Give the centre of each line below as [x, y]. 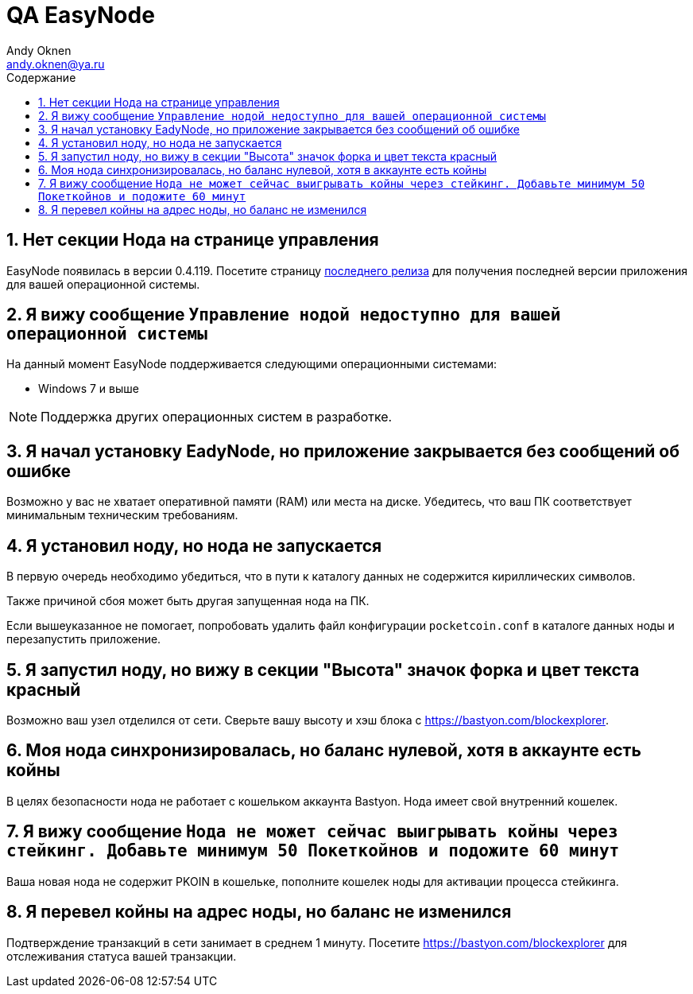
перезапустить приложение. [84, 639]
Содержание [41, 77]
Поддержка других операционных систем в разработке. [217, 417]
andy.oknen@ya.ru [56, 64]
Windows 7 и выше [89, 389]
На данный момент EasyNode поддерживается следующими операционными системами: [252, 364]
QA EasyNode [81, 15]
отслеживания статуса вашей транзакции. [122, 956]
